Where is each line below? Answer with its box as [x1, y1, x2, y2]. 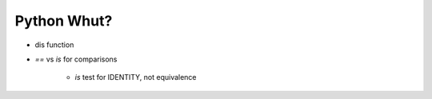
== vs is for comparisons [34, 54, 118, 64]
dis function [34, 40, 74, 49]
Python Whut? [14, 12, 113, 30]
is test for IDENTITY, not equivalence [74, 73, 197, 82]
